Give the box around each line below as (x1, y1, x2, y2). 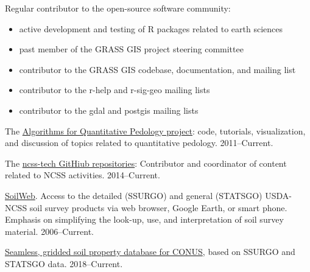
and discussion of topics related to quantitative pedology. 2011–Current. (5, 136, 273, 149)
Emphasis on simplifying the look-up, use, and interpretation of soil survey (5, 213, 284, 226)
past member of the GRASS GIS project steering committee (19, 43, 244, 55)
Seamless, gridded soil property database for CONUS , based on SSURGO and (5, 245, 295, 258)
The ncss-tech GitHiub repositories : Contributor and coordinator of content (5, 156, 287, 169)
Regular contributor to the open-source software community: (5, 2, 231, 14)
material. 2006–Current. (5, 225, 94, 237)
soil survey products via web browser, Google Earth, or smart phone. (29, 201, 287, 214)
